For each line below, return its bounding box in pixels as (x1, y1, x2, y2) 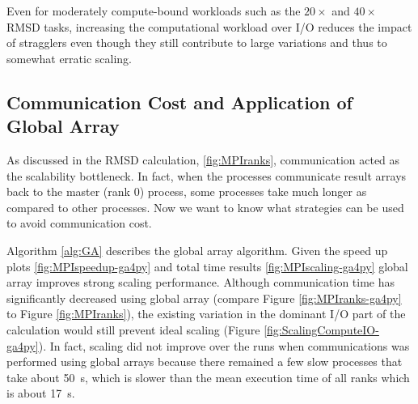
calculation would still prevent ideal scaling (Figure (6, 321, 260, 338)
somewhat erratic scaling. (6, 49, 132, 66)
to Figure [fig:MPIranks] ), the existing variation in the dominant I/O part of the (6, 305, 406, 322)
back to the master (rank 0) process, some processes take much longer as (6, 183, 367, 200)
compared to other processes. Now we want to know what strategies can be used (6, 198, 404, 215)
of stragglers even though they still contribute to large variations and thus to (6, 34, 387, 51)
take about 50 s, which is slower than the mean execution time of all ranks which (6, 368, 410, 385)
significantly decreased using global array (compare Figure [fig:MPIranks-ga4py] (6, 289, 402, 306)
